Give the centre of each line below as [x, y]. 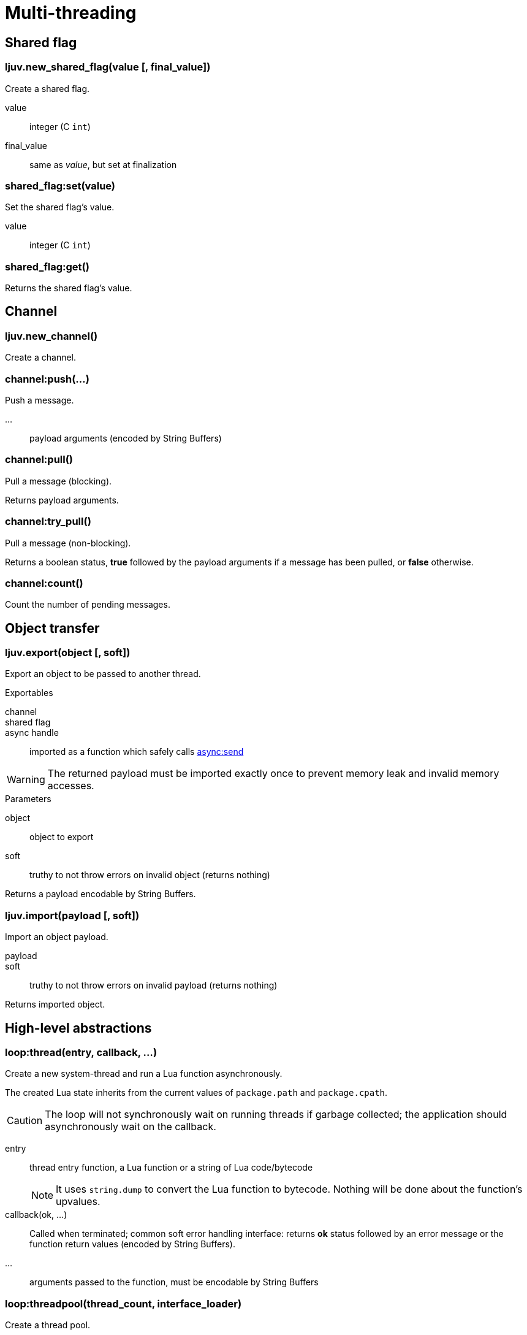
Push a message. [40, 400]
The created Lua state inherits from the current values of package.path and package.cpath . [196, 1093]
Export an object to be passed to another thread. [103, 674]
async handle [32, 733]
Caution [25, 1121]
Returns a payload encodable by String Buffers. [100, 894]
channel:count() [44, 583]
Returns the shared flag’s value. [69, 288]
